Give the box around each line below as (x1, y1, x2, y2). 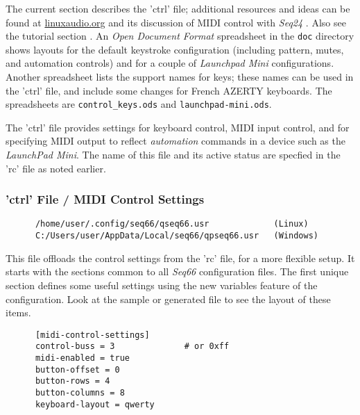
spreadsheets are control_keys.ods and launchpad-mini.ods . (6, 97, 272, 111)
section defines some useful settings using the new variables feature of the (6, 277, 318, 292)
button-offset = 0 (35, 364, 120, 375)
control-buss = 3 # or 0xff (35, 341, 230, 352)
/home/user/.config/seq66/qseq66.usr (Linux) (35, 219, 309, 229)
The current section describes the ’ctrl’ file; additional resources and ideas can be (6, 1, 350, 15)
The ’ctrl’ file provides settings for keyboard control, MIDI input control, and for (6, 120, 350, 134)
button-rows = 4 (35, 376, 110, 386)
